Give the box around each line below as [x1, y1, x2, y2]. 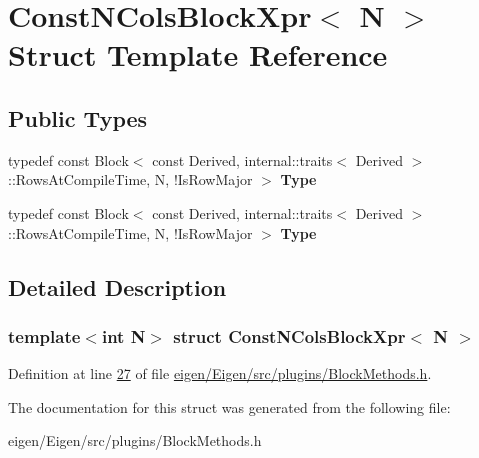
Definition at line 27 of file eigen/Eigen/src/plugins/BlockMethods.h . [8, 363, 432, 384]
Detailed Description [8, 271, 227, 302]
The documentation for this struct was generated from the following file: [8, 396, 451, 417]
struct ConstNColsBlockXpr [173, 323, 406, 348]
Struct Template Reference [8, 34, 388, 75]
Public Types [8, 102, 148, 133]
